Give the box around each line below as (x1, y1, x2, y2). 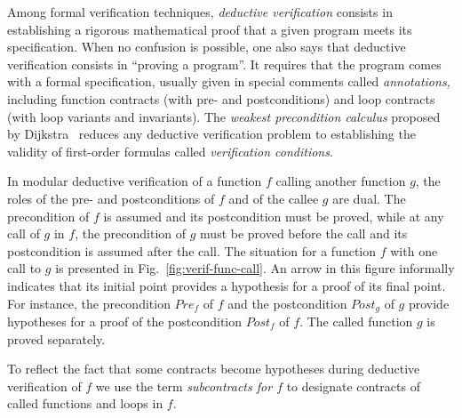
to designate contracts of (286, 376, 420, 395)
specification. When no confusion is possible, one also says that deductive (7, 37, 406, 56)
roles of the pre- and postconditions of (7, 189, 215, 207)
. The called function (299, 311, 413, 330)
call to (7, 259, 42, 277)
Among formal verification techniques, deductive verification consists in (7, 3, 393, 20)
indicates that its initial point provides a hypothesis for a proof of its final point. (7, 276, 446, 294)
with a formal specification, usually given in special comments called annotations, (7, 72, 450, 91)
